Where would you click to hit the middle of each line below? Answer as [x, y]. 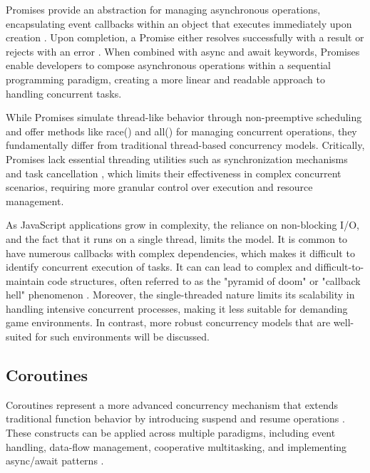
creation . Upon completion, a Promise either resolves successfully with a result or [185, 37]
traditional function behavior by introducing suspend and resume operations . [175, 419]
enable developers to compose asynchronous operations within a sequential [168, 65]
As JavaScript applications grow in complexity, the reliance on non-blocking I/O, [183, 225]
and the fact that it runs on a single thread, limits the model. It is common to [177, 238]
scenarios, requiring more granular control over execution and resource [159, 187]
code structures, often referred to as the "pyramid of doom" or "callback [204, 280]
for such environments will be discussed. [122, 337]
